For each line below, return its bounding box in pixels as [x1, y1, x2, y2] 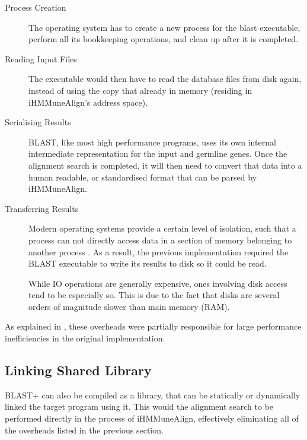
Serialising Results [5, 116, 71, 128]
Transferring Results [5, 202, 79, 214]
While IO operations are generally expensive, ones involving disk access [28, 277, 287, 289]
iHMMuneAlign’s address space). [28, 96, 148, 108]
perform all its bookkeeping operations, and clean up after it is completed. [28, 33, 299, 45]
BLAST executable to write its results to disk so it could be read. [28, 257, 267, 270]
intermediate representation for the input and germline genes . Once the [28, 147, 287, 160]
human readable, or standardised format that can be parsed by [28, 170, 257, 183]
